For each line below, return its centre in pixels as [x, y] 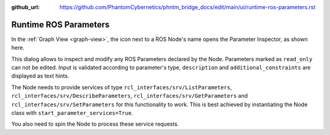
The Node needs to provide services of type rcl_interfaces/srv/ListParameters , [122, 87]
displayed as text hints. [40, 76]
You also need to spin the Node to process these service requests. [95, 124]
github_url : [25, 7]
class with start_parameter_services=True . [72, 113]
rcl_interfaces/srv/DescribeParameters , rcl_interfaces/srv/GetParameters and [130, 96]
